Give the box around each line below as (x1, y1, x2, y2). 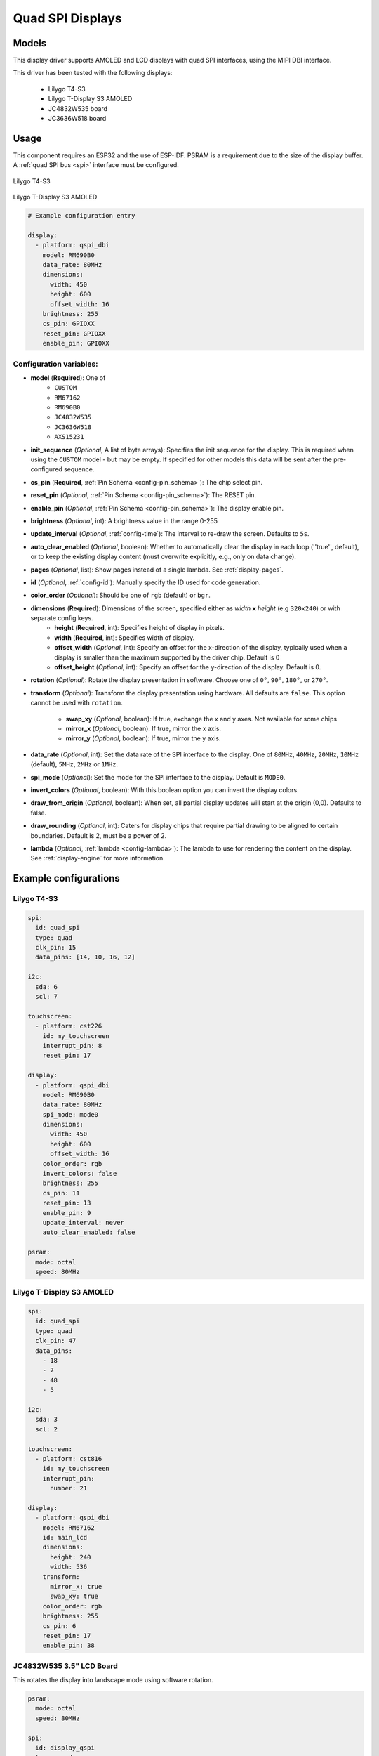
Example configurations (13, 872, 121, 884)
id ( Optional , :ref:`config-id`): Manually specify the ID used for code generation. (30, 578, 261, 587)
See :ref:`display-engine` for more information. (30, 854, 165, 863)
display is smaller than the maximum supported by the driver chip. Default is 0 (54, 653, 280, 662)
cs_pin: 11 (42, 1189, 80, 1197)
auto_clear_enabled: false (42, 1228, 136, 1236)
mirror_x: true (50, 1583, 102, 1590)
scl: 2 (35, 1425, 58, 1433)
